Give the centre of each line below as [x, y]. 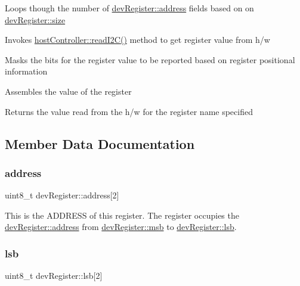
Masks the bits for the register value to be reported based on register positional [150, 59]
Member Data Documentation [100, 143]
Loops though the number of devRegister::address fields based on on [129, 8]
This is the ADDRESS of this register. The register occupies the [122, 215]
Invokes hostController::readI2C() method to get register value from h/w [137, 40]
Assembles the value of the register [68, 91]
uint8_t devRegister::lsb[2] [54, 276]
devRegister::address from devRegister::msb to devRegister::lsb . [121, 227]
